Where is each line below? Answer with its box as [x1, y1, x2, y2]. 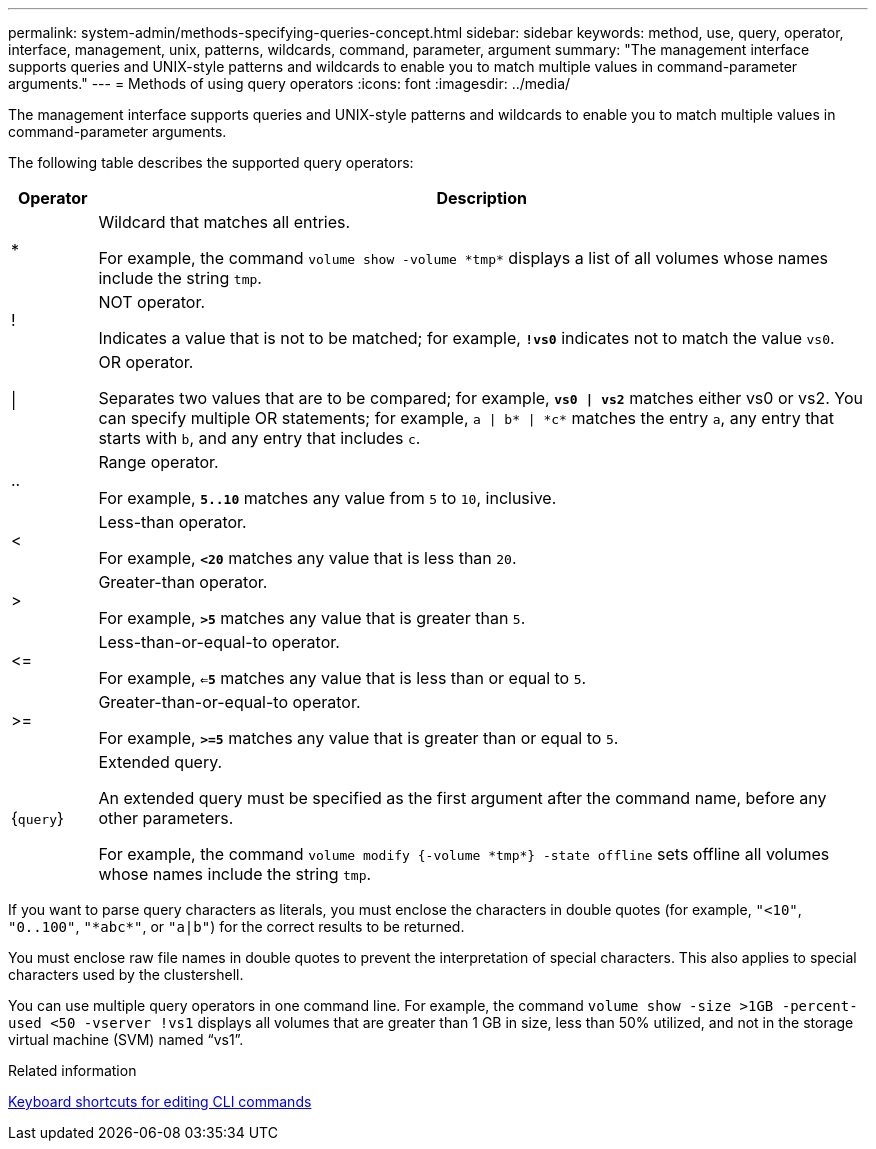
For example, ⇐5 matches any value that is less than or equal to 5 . [98, 668, 587, 688]
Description [436, 188, 527, 208]
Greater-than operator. [98, 572, 268, 592]
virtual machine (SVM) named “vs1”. [8, 1031, 244, 1048]
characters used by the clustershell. [8, 966, 244, 983]
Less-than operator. [98, 512, 247, 532]
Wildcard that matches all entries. [98, 212, 351, 232]
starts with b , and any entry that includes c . [98, 428, 421, 448]
